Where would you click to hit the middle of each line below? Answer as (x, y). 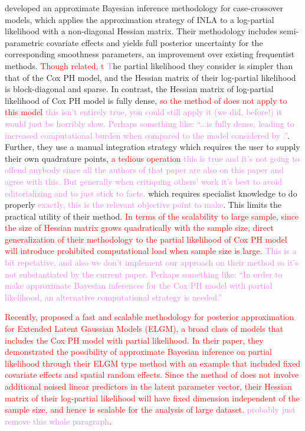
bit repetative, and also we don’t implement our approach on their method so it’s (152, 262)
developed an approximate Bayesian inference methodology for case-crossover (144, 8)
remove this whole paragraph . (58, 421)
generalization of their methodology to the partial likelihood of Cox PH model (146, 239)
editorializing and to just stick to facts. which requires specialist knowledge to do (151, 193)
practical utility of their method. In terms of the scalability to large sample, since (152, 216)
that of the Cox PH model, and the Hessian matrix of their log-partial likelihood (150, 77)
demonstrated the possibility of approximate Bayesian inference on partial (138, 352)
